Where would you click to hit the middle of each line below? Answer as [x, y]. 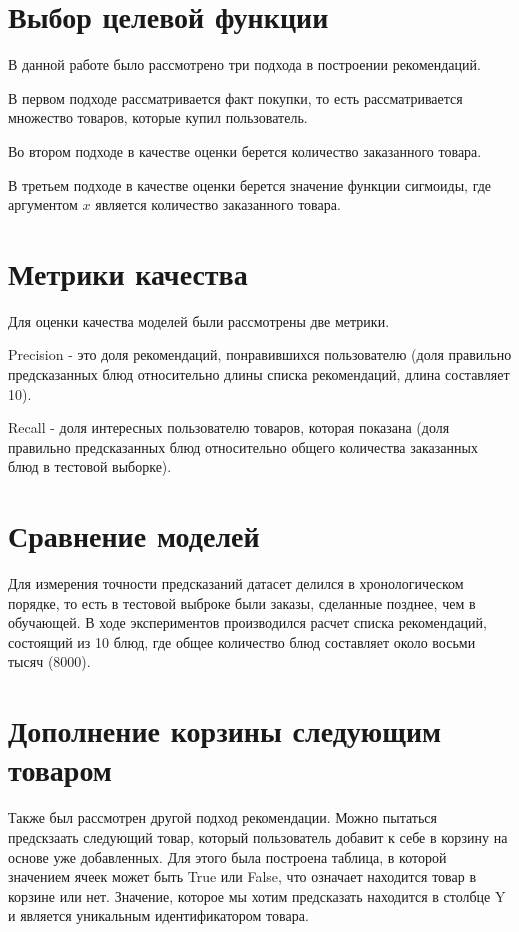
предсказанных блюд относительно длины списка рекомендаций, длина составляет [259, 374]
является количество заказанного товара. [218, 204]
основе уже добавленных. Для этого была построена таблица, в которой [227, 856]
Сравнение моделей [134, 535]
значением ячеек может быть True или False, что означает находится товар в [242, 876]
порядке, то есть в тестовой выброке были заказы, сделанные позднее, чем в [242, 602]
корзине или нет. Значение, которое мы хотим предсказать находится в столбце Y [257, 895]
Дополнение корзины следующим [225, 730]
